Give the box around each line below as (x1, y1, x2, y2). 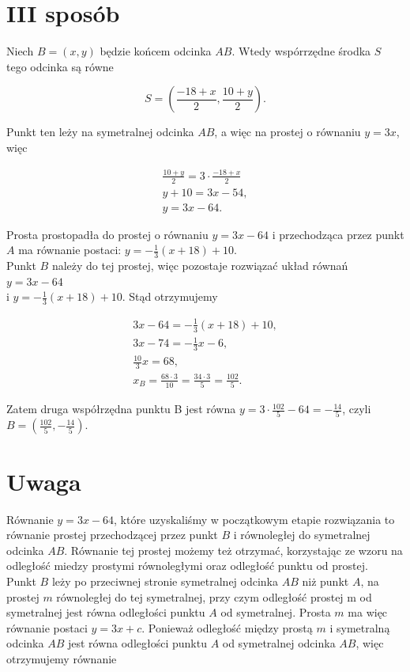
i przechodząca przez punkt (272, 226, 404, 242)
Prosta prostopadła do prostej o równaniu (6, 226, 209, 242)
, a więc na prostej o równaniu (214, 123, 361, 140)
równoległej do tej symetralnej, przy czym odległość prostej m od (56, 588, 372, 605)
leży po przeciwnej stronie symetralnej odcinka (51, 572, 279, 589)
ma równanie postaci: (18, 241, 122, 258)
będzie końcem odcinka (100, 43, 212, 59)
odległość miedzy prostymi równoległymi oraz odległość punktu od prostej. (6, 557, 368, 574)
